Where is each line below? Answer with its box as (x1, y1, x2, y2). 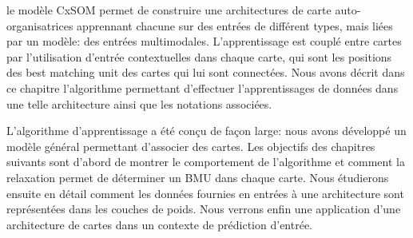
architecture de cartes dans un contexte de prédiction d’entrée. (6, 216, 312, 232)
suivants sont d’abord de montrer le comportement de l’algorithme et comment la (6, 153, 405, 170)
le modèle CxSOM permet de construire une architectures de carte (6, 2, 332, 18)
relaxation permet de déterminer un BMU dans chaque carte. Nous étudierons (6, 169, 389, 185)
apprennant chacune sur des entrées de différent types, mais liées (77, 17, 393, 34)
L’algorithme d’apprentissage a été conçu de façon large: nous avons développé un (6, 122, 407, 139)
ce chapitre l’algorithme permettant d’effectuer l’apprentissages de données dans (6, 79, 399, 96)
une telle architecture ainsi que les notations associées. (6, 95, 272, 112)
